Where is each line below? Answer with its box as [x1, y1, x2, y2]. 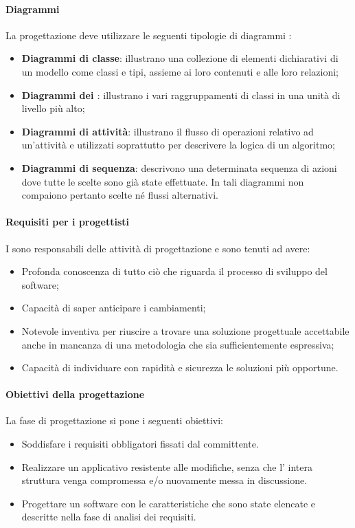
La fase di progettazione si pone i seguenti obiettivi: [5, 413, 224, 428]
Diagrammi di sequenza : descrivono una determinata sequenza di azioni [21, 160, 337, 175]
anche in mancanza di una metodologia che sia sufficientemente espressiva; [21, 337, 334, 351]
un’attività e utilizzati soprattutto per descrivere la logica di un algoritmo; [21, 137, 335, 152]
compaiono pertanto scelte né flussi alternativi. [21, 188, 218, 202]
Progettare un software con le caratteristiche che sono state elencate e [21, 496, 316, 510]
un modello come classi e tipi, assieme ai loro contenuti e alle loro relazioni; [21, 64, 339, 78]
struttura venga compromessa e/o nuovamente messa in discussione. [21, 473, 308, 487]
